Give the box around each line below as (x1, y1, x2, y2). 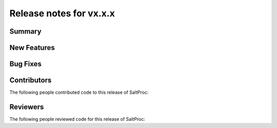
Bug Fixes (9, 60, 42, 68)
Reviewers (9, 103, 44, 111)
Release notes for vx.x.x (9, 8, 115, 19)
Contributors (9, 76, 52, 85)
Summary (9, 27, 42, 36)
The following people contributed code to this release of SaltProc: (9, 89, 149, 95)
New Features (9, 43, 55, 52)
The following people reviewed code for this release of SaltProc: (9, 116, 146, 122)
